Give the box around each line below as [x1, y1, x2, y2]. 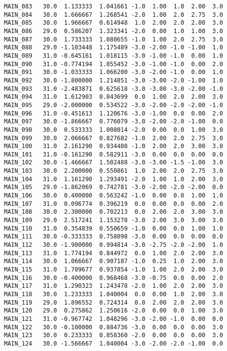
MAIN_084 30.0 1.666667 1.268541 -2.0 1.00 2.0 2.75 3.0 [4, 11, 223, 18]
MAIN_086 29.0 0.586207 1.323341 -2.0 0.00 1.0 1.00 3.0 [4, 27, 223, 35]
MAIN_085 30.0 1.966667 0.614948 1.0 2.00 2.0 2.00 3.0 [4, 19, 223, 27]
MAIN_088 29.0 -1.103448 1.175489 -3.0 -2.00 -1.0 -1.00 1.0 [4, 44, 223, 51]
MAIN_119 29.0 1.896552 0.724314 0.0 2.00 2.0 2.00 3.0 [4, 299, 223, 306]
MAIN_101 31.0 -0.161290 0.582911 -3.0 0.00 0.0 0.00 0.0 [4, 151, 223, 158]
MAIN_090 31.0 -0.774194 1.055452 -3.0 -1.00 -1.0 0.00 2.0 [4, 60, 223, 68]
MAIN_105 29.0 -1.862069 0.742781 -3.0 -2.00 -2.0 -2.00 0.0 [4, 184, 223, 191]
